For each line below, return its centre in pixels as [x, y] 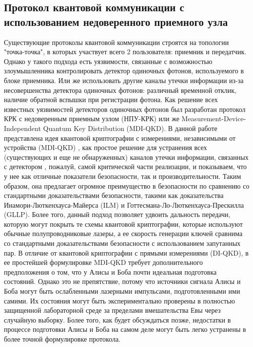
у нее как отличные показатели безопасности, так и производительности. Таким [123, 176]
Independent [22, 128]
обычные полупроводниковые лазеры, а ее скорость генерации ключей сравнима [123, 233]
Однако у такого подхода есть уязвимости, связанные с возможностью [108, 61]
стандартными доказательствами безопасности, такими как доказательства [114, 195]
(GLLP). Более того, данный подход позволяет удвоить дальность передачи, [117, 214]
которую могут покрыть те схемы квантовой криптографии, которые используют [123, 224]
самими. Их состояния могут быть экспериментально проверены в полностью [119, 300]
